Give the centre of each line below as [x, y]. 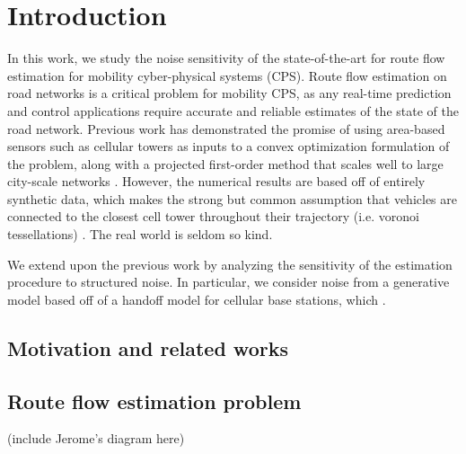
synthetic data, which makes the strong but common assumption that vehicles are [233, 198]
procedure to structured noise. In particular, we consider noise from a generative [229, 282]
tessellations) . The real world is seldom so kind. [140, 234]
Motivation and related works [148, 347]
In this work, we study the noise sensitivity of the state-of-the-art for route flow [226, 58]
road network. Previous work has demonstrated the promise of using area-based [226, 128]
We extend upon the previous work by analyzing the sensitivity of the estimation [230, 264]
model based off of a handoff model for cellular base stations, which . [197, 299]
